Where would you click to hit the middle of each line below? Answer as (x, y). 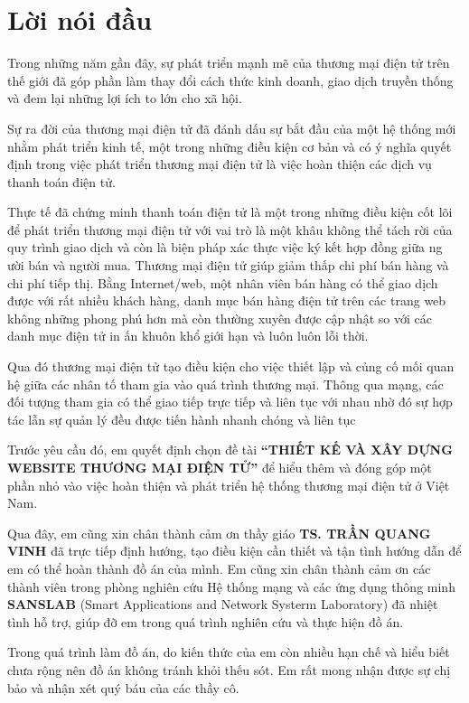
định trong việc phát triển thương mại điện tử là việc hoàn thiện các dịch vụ (220, 164)
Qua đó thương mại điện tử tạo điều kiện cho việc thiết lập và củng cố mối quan (231, 366)
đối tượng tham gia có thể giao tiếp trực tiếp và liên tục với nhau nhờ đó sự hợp (230, 402)
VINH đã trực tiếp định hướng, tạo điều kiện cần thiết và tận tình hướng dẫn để (234, 551)
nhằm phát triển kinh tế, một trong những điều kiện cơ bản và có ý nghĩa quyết (230, 146)
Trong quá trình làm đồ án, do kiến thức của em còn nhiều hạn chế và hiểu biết (229, 652)
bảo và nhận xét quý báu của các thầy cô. (123, 687)
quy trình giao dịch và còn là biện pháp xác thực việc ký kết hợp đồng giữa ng (225, 247)
